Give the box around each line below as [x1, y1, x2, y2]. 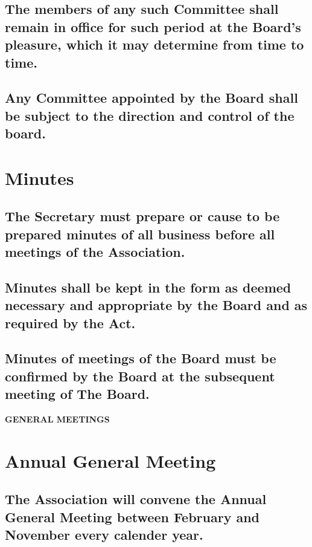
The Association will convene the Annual [5, 490, 267, 508]
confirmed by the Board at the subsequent [5, 366, 275, 385]
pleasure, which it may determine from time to [5, 35, 304, 54]
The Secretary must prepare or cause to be [5, 207, 280, 225]
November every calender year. [5, 525, 203, 544]
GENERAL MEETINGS [5, 413, 110, 425]
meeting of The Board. [5, 384, 150, 403]
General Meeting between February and [5, 507, 260, 526]
